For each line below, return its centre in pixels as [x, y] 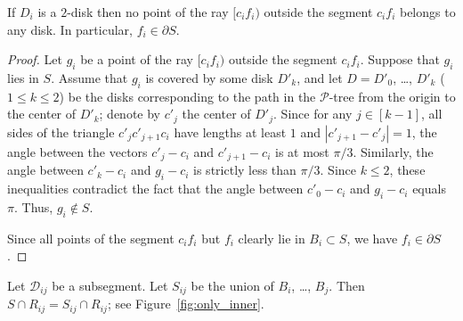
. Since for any [313, 114]
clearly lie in [272, 238]
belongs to [427, 12]
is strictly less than [245, 170]
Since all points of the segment [91, 238]
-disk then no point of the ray [148, 12]
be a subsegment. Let [110, 285]
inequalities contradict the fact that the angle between [155, 189]
